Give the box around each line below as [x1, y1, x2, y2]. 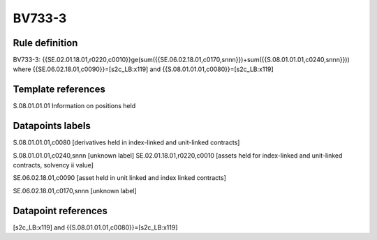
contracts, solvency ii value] [13, 161, 94, 170]
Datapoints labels [13, 120, 91, 132]
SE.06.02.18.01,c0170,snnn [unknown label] [13, 186, 138, 195]
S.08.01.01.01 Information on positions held [13, 102, 136, 110]
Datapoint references [13, 204, 108, 216]
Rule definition [13, 37, 78, 49]
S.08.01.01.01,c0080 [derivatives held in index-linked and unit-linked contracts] [13, 138, 240, 147]
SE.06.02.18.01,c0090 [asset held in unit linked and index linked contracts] [13, 174, 227, 182]
